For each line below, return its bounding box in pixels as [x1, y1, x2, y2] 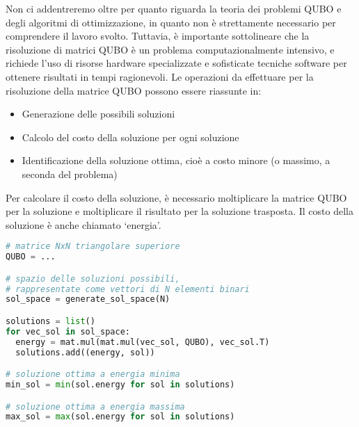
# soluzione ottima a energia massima [6, 401, 185, 412]
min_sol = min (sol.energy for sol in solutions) [6, 380, 235, 390]
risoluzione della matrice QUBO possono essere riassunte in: [6, 83, 262, 97]
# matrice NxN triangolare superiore [6, 241, 180, 252]
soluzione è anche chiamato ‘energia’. [6, 217, 161, 232]
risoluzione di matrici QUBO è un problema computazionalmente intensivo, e [6, 42, 335, 56]
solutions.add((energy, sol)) [15, 347, 155, 357]
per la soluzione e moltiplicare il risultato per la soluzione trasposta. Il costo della [6, 204, 353, 218]
